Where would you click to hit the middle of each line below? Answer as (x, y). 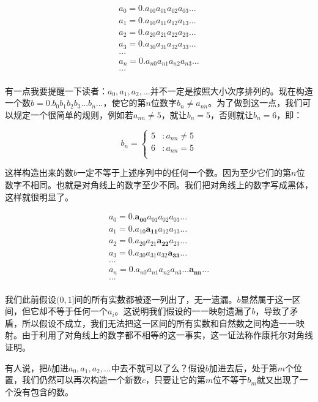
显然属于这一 (266, 299)
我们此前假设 (31, 299)
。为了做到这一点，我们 (255, 103)
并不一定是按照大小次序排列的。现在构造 (231, 90)
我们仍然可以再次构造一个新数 (82, 380)
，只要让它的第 (176, 380)
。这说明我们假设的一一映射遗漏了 (183, 311)
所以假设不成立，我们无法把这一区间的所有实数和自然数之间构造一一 (159, 323)
